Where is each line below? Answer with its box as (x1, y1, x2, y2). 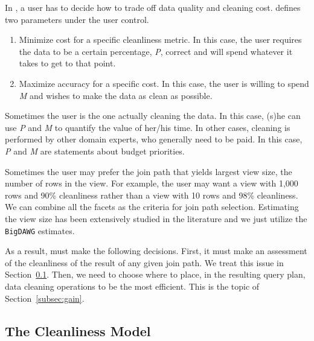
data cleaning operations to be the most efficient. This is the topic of (5, 279, 260, 292)
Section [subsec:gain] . (5, 292, 85, 304)
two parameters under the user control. (5, 13, 149, 25)
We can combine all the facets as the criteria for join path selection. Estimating (5, 200, 299, 213)
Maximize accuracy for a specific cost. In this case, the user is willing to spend (19, 77, 309, 89)
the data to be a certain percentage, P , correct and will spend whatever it (19, 45, 293, 57)
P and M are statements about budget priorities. (5, 144, 185, 157)
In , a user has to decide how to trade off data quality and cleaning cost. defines (5, 1, 301, 13)
